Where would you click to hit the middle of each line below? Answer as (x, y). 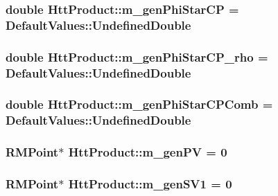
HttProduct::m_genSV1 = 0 (150, 184)
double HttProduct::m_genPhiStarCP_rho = (137, 56)
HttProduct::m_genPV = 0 (148, 152)
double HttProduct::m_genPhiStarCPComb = (139, 104)
